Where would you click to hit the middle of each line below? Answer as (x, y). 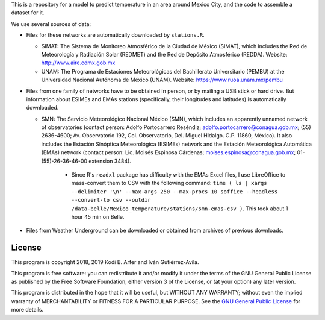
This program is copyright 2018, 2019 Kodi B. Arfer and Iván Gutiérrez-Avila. (105, 262)
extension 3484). (110, 161)
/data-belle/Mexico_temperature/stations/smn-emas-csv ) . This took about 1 (180, 209)
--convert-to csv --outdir (111, 200)
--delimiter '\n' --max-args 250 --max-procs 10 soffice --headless (175, 192)
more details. (27, 310)
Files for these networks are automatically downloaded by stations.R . (115, 35)
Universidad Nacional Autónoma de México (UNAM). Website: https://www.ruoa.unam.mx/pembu (162, 80)
